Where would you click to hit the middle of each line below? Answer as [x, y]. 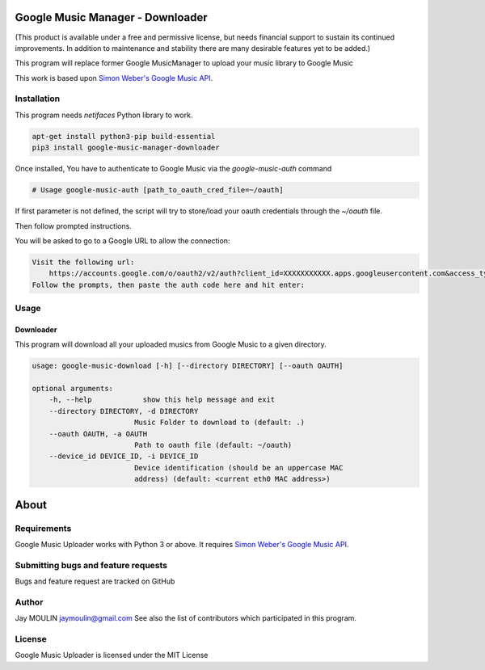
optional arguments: [72, 389]
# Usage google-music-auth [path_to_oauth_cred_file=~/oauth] [158, 190]
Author [29, 602]
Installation [38, 99]
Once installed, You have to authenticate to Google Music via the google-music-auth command [173, 169]
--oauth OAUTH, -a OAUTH [98, 434]
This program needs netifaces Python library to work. [104, 115]
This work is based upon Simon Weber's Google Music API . [114, 78]
